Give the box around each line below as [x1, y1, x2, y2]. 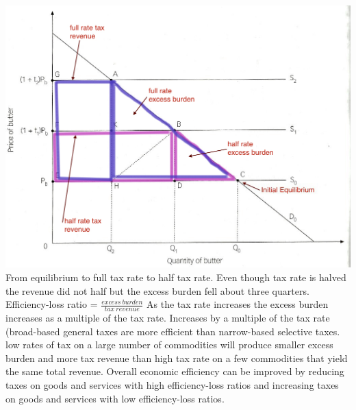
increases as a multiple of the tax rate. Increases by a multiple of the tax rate [5, 311, 330, 325]
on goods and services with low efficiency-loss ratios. [5, 391, 225, 405]
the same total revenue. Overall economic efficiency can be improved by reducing [5, 364, 344, 378]
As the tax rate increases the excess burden [147, 297, 329, 311]
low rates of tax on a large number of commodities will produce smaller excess [5, 337, 333, 352]
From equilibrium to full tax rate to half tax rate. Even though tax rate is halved [5, 270, 346, 285]
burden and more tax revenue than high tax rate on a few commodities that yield [5, 350, 348, 365]
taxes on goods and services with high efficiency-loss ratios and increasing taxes [5, 378, 339, 391]
